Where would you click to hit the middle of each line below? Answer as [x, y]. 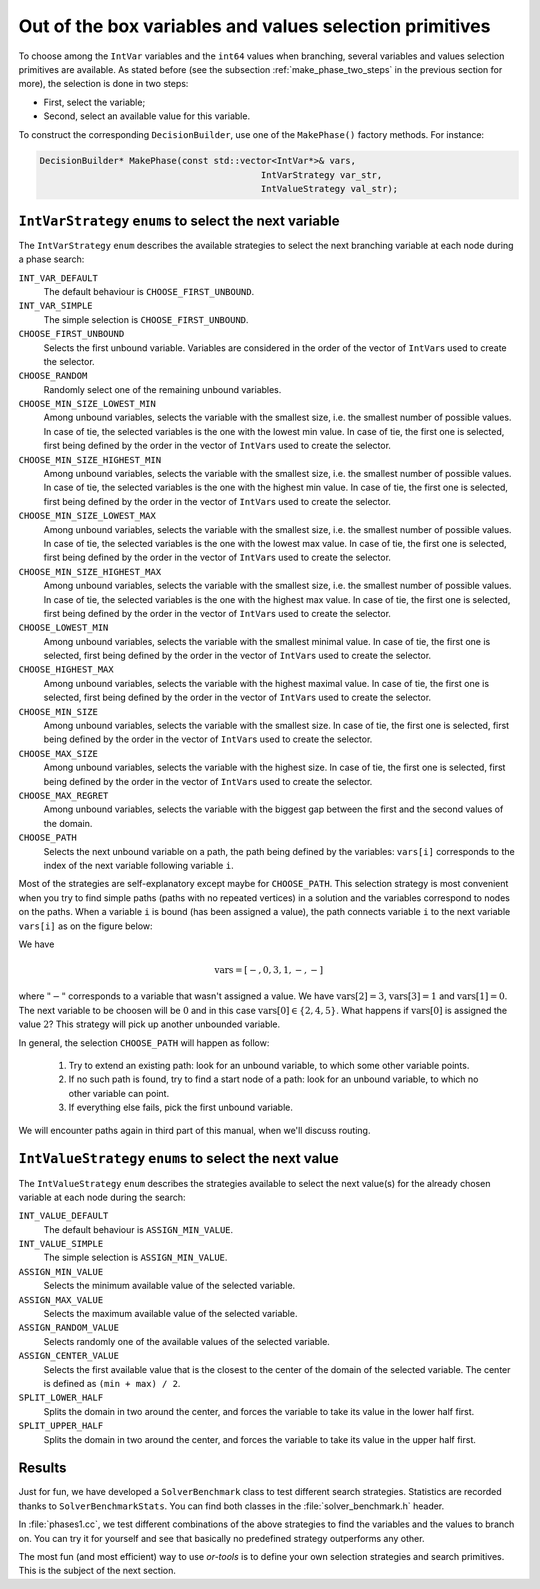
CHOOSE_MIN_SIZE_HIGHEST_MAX [90, 571]
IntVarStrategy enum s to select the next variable [179, 220]
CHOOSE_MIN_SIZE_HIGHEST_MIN [90, 459]
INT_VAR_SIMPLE [56, 306]
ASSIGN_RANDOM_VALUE [69, 1328]
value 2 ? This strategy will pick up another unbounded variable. [149, 1024]
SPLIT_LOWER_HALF [61, 1398]
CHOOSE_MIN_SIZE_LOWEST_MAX [87, 516]
